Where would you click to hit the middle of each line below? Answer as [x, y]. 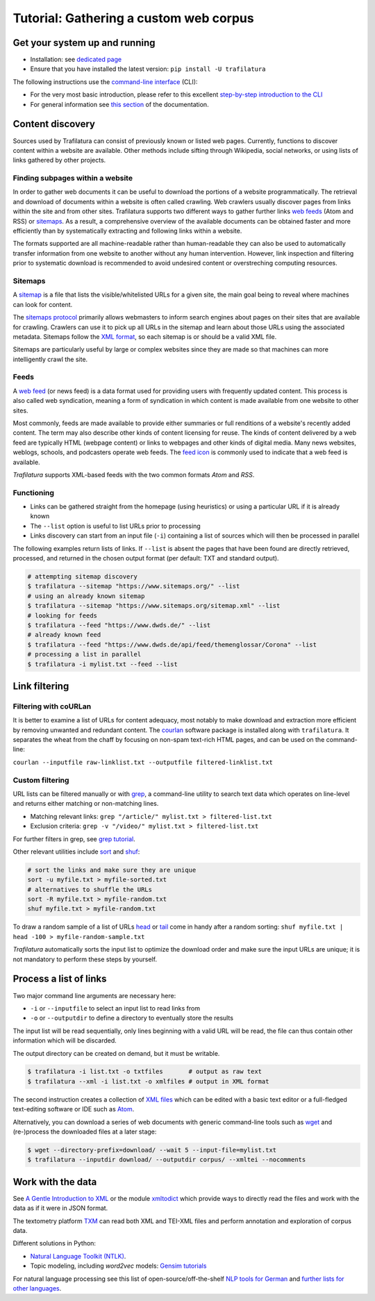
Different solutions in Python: [55, 1243]
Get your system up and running [84, 43]
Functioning [34, 492]
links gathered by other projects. [59, 160]
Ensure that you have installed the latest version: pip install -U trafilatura [148, 69]
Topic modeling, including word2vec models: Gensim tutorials [118, 1266]
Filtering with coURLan [52, 706]
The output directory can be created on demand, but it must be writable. [116, 1053]
